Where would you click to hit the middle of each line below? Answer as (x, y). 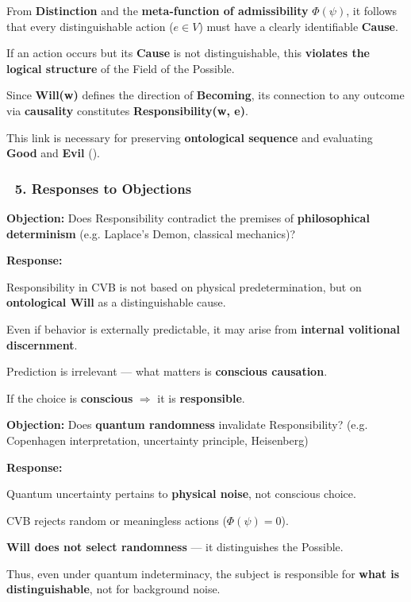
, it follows (372, 10)
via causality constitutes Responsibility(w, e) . (127, 110)
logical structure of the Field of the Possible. (121, 68)
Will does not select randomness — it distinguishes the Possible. (175, 547)
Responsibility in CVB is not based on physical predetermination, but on (184, 286)
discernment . (42, 344)
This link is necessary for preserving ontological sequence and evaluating (190, 137)
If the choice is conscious (70, 397)
